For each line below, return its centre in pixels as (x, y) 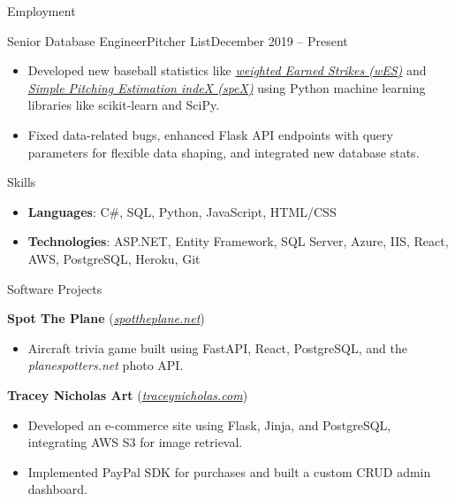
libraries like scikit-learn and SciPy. (124, 105)
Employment (42, 11)
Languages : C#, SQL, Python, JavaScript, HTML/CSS (182, 211)
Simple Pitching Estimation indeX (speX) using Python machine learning (227, 87)
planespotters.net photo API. (106, 365)
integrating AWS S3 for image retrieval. (135, 442)
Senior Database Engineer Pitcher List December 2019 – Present (178, 40)
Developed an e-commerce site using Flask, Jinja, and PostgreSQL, (209, 424)
